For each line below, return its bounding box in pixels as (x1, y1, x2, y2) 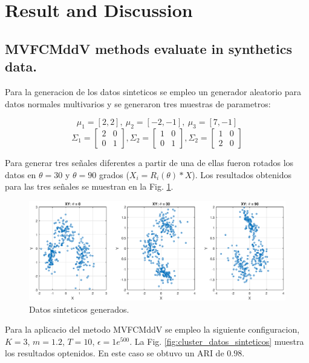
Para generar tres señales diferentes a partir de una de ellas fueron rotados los (5, 156, 294, 168)
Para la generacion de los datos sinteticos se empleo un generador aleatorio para (5, 85, 301, 98)
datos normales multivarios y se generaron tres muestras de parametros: (5, 97, 271, 110)
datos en (5, 168, 36, 181)
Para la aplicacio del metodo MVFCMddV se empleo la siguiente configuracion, (5, 323, 300, 336)
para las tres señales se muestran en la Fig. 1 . (5, 180, 174, 193)
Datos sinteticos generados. (29, 302, 129, 315)
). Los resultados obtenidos (192, 168, 292, 181)
